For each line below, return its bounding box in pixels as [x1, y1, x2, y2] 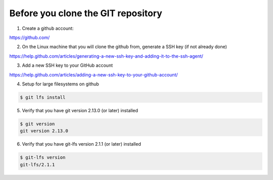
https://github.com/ [9, 34, 50, 40]
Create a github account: [22, 25, 74, 31]
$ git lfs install [20, 94, 66, 100]
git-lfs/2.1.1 [20, 162, 55, 167]
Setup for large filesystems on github [22, 81, 100, 87]
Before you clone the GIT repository [9, 8, 163, 19]
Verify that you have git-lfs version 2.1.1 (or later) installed [22, 141, 141, 147]
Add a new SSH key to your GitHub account [22, 62, 113, 68]
